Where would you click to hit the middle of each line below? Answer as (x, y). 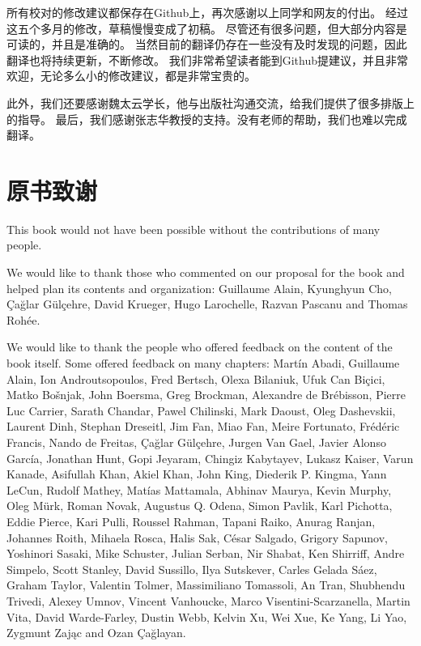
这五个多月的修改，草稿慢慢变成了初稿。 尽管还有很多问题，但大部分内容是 (207, 28)
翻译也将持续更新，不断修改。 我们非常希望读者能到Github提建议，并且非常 (207, 59)
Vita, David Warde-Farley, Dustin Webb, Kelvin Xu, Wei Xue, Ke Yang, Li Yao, (207, 616)
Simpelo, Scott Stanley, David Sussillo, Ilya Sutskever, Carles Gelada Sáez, (192, 569)
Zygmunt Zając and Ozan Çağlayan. (96, 633)
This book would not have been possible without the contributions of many (193, 229)
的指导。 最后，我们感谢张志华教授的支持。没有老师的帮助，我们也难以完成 (207, 119)
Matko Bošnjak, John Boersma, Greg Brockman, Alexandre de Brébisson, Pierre (206, 395)
